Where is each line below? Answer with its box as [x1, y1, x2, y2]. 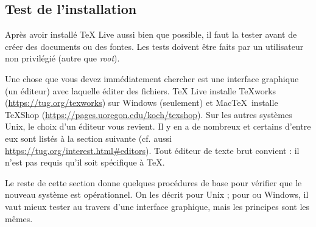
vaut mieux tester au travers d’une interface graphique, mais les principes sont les [5, 200, 310, 212]
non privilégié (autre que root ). [5, 52, 120, 65]
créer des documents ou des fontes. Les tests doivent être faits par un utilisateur [5, 40, 304, 52]
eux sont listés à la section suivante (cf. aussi [5, 131, 172, 144]
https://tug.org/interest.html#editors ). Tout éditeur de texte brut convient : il [5, 144, 300, 156]
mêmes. [5, 212, 33, 225]
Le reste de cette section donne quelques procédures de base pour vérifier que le [5, 176, 302, 189]
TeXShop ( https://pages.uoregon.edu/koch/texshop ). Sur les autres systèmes [5, 108, 292, 120]
